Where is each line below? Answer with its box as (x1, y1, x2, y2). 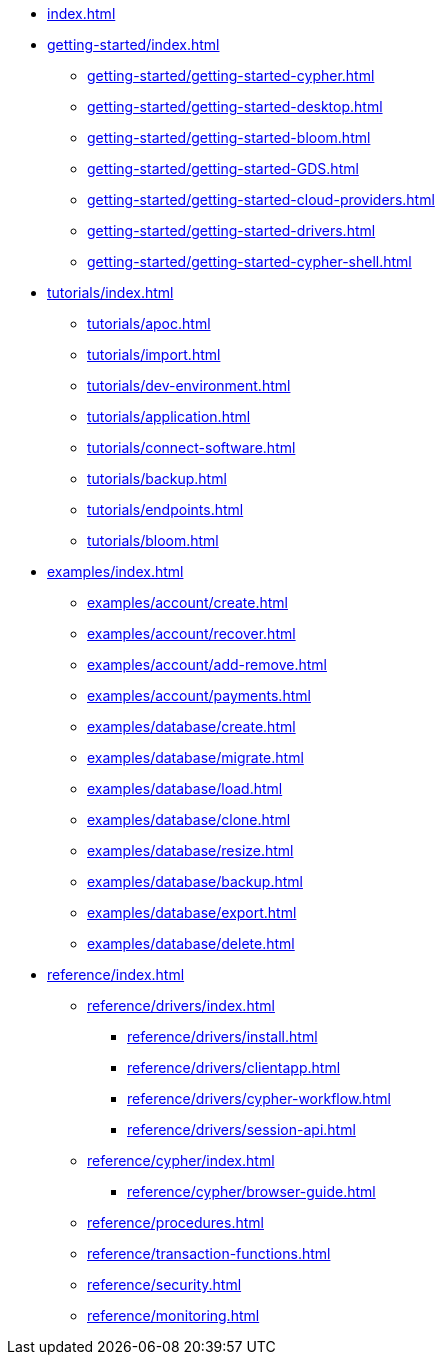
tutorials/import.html (87, 346, 221, 363)
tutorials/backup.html (87, 470, 227, 487)
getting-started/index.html (47, 36, 220, 53)
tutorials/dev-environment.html (87, 377, 291, 394)
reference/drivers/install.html (127, 1028, 318, 1045)
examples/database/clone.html (87, 811, 291, 828)
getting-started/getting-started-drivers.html (87, 222, 376, 239)
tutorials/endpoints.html (87, 501, 244, 518)
